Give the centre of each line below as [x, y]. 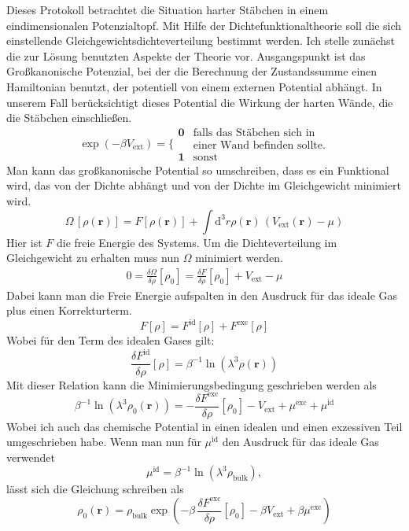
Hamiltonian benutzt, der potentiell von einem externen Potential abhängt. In [194, 86]
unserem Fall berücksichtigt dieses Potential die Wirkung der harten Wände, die [200, 102]
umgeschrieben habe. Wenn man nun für [104, 442]
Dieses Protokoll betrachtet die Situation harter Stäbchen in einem [168, 9]
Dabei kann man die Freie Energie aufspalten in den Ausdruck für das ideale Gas [202, 295]
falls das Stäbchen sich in [254, 133]
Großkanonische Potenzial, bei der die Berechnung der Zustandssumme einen [192, 71]
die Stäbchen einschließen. [69, 118]
